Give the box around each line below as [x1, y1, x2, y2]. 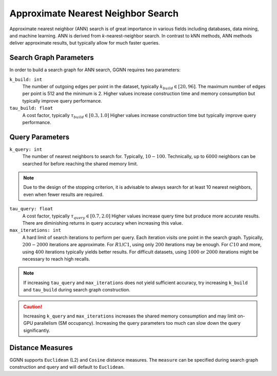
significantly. [23, 327, 51, 333]
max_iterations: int [9, 227, 62, 233]
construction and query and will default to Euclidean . [9, 364, 125, 370]
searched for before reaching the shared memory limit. [22, 161, 138, 167]
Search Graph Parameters [9, 53, 94, 62]
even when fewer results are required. [23, 191, 104, 197]
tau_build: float [9, 105, 53, 111]
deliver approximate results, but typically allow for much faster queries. [9, 40, 160, 46]
